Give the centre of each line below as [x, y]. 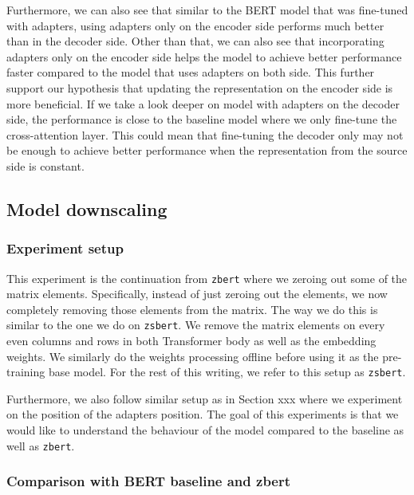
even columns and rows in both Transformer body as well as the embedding [191, 341]
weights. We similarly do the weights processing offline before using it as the [193, 356]
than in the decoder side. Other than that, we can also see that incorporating [195, 41]
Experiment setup [65, 248]
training [26, 372]
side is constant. [45, 165]
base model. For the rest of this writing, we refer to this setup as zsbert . [227, 372]
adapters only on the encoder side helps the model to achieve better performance [204, 56]
